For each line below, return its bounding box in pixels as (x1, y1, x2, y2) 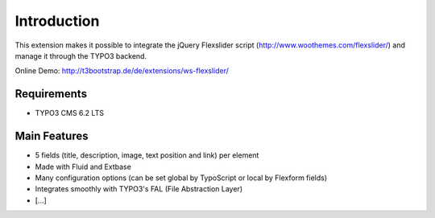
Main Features (14, 130, 89, 143)
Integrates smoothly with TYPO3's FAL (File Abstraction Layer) (35, 184, 243, 194)
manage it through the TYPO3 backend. (14, 51, 147, 60)
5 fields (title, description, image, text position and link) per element (35, 150, 259, 160)
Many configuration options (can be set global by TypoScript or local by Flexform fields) (35, 173, 328, 183)
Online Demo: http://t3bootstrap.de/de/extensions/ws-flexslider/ (14, 66, 230, 76)
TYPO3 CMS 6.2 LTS (35, 109, 105, 118)
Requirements (14, 87, 88, 101)
